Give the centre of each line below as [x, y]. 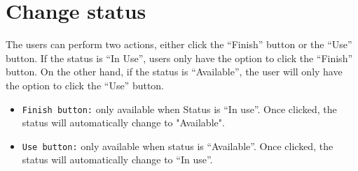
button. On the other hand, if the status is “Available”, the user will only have [174, 72]
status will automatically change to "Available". [123, 122]
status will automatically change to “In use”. [117, 159]
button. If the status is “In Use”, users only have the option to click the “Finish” [179, 58]
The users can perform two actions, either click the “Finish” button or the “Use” [179, 44]
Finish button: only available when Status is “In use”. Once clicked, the [179, 109]
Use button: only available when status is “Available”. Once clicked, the [178, 146]
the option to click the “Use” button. [85, 85]
